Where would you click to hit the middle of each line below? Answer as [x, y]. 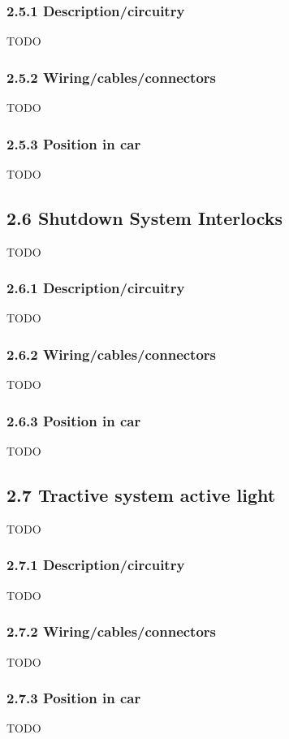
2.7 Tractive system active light [141, 495]
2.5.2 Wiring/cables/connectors [112, 77]
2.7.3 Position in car [74, 698]
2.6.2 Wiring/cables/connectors [112, 354]
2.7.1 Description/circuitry [96, 565]
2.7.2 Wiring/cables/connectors [112, 631]
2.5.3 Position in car [74, 143]
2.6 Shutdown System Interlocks [145, 217]
